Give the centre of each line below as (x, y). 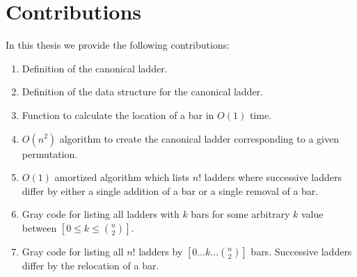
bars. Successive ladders (301, 251)
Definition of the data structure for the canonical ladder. (142, 92)
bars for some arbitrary (240, 214)
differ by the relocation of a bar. (90, 265)
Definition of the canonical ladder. (95, 68)
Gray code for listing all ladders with (101, 214)
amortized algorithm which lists (122, 177)
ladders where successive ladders (273, 177)
